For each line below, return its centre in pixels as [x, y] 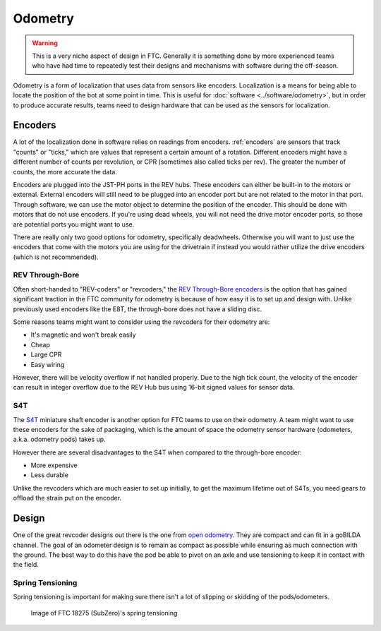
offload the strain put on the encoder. [67, 498]
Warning [45, 43]
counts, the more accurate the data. [65, 172]
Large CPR [46, 355]
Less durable [49, 475]
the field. [26, 565]
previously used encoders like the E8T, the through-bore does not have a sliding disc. [138, 309]
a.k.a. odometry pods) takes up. [59, 439]
